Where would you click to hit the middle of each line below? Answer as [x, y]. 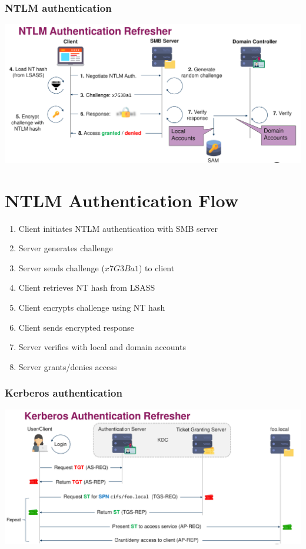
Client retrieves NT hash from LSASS [87, 287]
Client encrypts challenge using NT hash [92, 307]
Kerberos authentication [64, 393]
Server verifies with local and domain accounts [102, 347]
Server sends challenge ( [61, 267]
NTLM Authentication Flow [122, 200]
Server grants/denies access [68, 366]
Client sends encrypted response [76, 327]
